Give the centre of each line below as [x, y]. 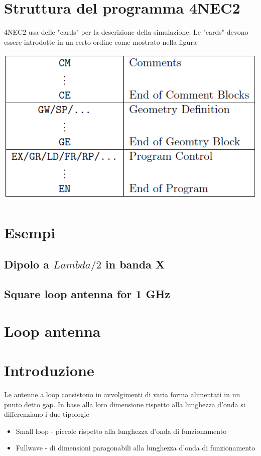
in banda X [135, 264]
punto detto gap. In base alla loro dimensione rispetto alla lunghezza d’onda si [125, 404]
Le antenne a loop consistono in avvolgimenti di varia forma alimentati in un [122, 394]
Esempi [30, 232]
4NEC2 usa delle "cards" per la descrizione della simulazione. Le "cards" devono [126, 32]
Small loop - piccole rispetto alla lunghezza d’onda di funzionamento [121, 431]
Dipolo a [27, 264]
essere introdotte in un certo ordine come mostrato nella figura [100, 41]
